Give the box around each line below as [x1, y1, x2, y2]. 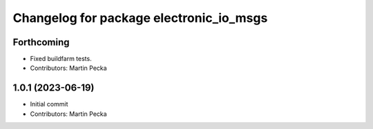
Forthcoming [12, 36, 70, 48]
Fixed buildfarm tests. [30, 55, 93, 63]
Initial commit [30, 100, 68, 108]
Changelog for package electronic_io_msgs [12, 10, 268, 25]
